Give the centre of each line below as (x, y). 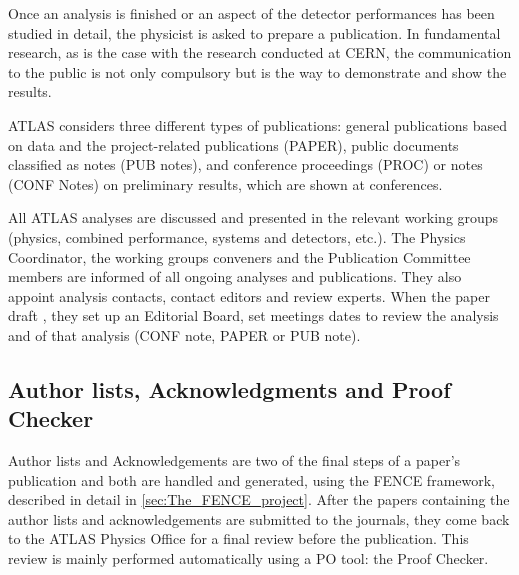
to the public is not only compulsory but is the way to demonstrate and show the (257, 71)
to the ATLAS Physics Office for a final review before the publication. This (238, 538)
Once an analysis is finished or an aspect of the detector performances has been (251, 13)
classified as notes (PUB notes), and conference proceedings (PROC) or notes (245, 164)
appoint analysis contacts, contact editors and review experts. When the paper (249, 295)
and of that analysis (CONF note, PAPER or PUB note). (184, 334)
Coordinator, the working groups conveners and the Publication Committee (239, 256)
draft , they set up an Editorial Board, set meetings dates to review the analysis (253, 315)
